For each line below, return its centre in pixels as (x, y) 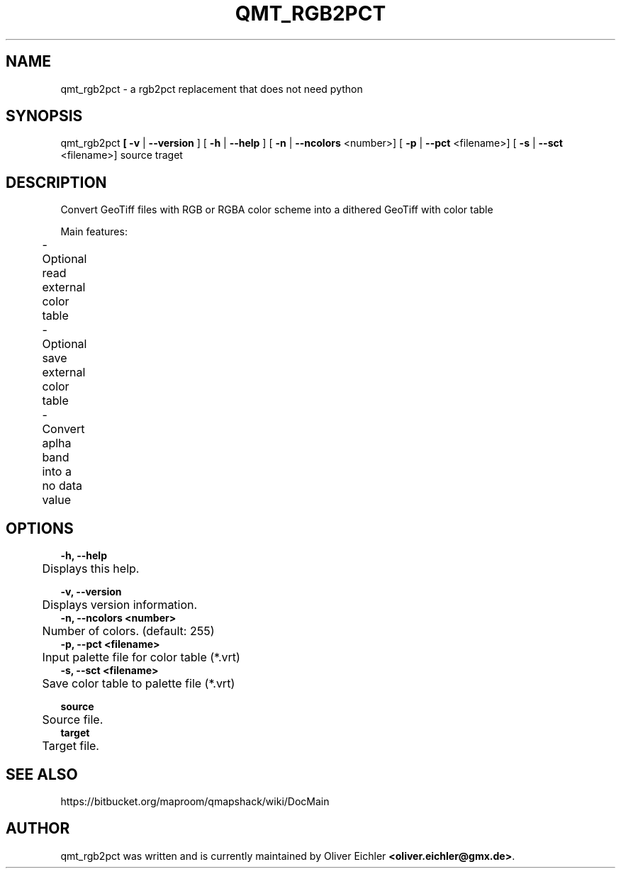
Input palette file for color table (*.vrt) (141, 657)
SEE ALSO (42, 774)
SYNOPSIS (44, 116)
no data (62, 486)
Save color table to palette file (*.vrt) (139, 684)
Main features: (94, 232)
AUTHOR (38, 829)
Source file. (73, 720)
